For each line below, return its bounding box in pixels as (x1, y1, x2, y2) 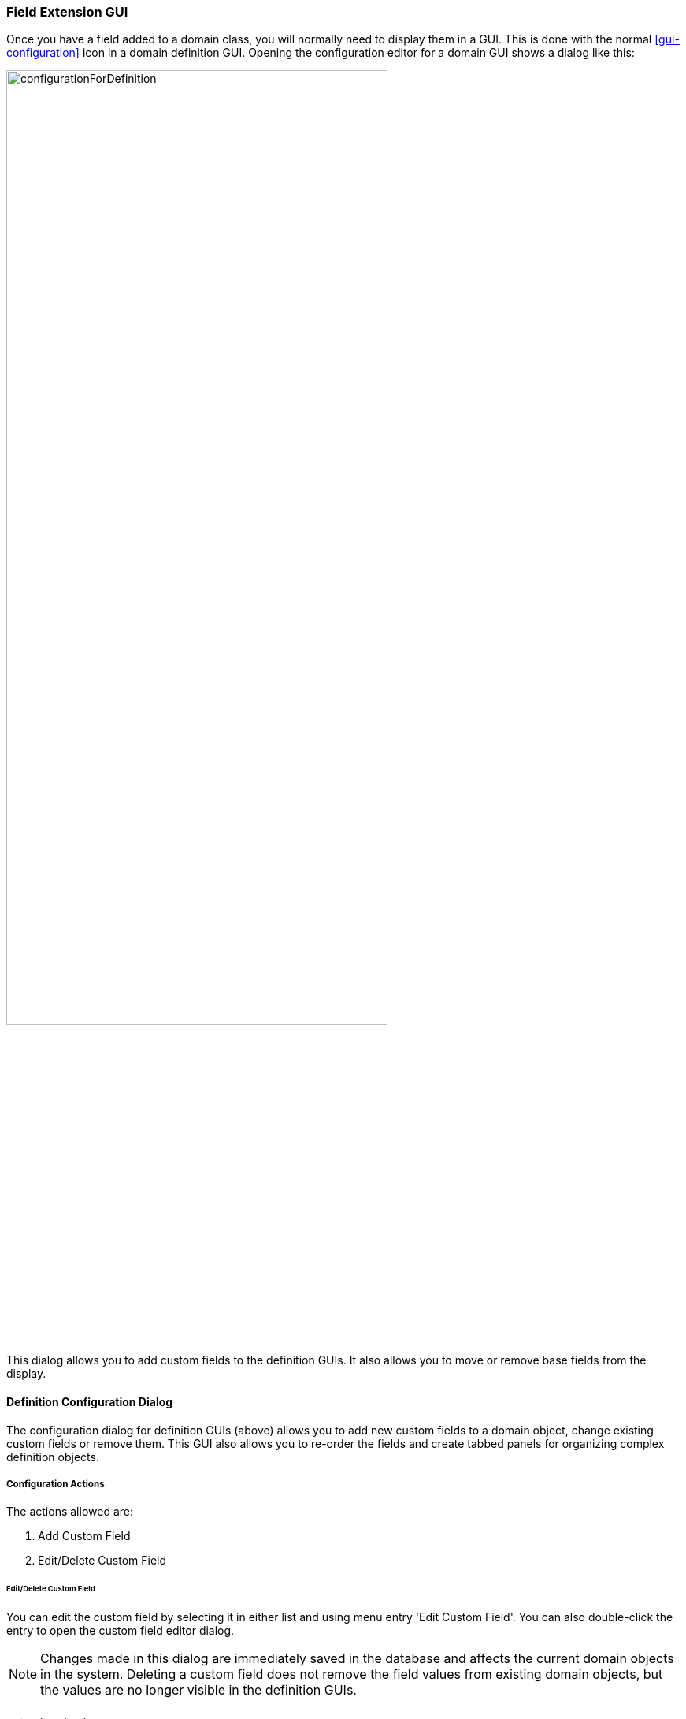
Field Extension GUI (6, 4, 128, 20)
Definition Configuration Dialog (6, 1394, 173, 1408)
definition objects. (6, 1449, 99, 1464)
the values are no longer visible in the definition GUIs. (40, 1682, 357, 1699)
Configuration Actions (6, 1478, 105, 1490)
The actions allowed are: (6, 1505, 133, 1519)
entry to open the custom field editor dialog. (6, 1624, 235, 1638)
